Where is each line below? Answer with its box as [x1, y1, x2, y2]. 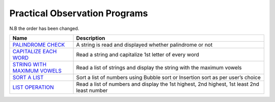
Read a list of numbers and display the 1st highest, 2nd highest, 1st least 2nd [76, 80, 259, 87]
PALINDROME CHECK [12, 41, 65, 48]
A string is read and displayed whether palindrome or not [76, 41, 213, 48]
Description [76, 35, 105, 42]
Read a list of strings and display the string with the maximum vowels [76, 64, 242, 71]
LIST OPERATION [12, 84, 54, 91]
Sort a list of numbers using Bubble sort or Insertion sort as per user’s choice [76, 74, 261, 81]
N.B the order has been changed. [9, 25, 79, 31]
